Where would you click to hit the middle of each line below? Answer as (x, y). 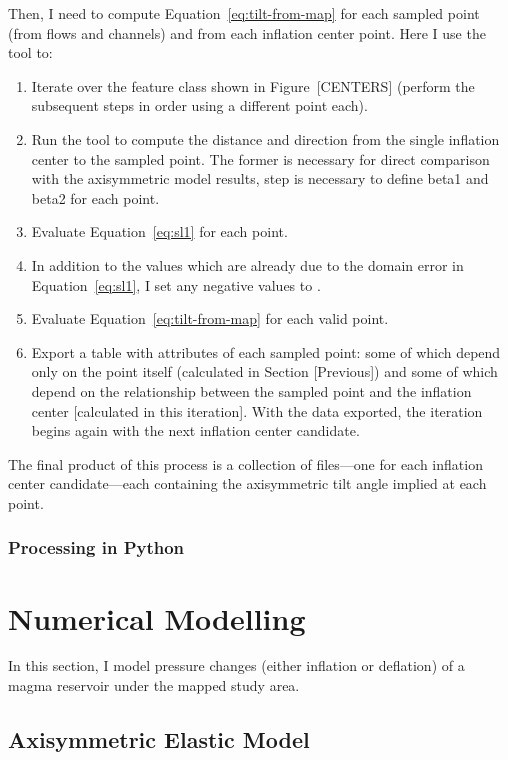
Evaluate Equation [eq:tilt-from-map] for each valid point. (210, 318)
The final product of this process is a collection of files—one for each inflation (245, 463)
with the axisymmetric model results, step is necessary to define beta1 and (260, 178)
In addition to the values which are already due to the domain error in (247, 264)
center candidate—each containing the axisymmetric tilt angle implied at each (247, 483)
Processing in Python (96, 547)
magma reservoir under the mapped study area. (154, 685)
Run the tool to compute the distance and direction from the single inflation (265, 138)
